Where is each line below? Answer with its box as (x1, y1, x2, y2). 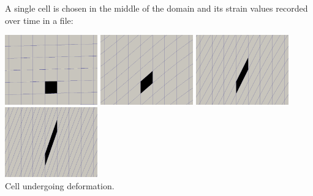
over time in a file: (5, 13, 74, 26)
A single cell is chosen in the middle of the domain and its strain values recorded (5, 2, 308, 14)
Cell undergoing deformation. (5, 179, 115, 192)
